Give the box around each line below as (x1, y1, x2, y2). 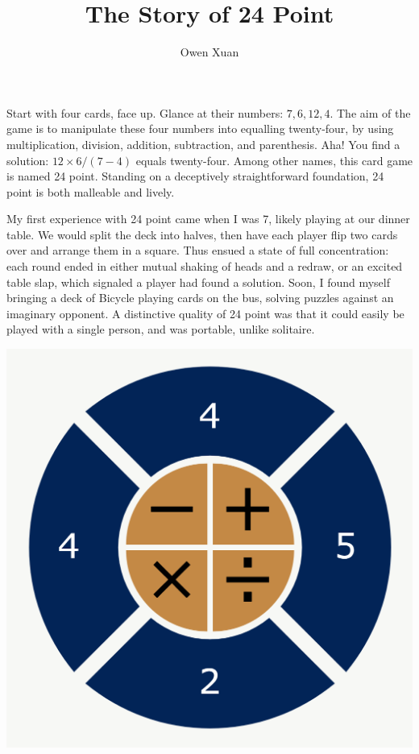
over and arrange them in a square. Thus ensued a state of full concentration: (6, 242, 389, 259)
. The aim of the (330, 104, 411, 121)
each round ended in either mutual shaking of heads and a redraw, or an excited (6, 258, 403, 275)
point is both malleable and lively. (6, 183, 175, 200)
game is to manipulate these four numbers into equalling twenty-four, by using (6, 120, 394, 137)
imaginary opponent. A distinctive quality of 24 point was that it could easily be (6, 304, 404, 321)
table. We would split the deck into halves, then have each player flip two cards (6, 226, 398, 242)
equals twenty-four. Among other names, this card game (135, 151, 413, 168)
